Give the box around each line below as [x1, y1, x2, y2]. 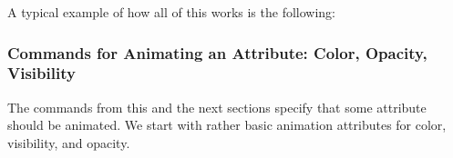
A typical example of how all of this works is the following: [7, 3, 335, 21]
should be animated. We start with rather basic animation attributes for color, [7, 115, 447, 134]
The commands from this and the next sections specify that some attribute [7, 97, 427, 116]
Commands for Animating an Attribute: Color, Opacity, [7, 41, 427, 64]
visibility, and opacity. [7, 133, 130, 152]
